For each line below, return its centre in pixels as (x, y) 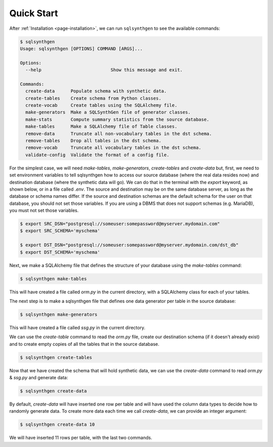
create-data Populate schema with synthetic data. (96, 91)
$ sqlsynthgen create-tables (56, 357)
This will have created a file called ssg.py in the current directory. (77, 327)
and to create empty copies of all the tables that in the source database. (84, 344)
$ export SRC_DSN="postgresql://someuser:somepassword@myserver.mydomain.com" (120, 224)
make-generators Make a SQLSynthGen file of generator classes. (108, 112)
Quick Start (34, 13)
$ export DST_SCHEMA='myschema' (60, 252)
